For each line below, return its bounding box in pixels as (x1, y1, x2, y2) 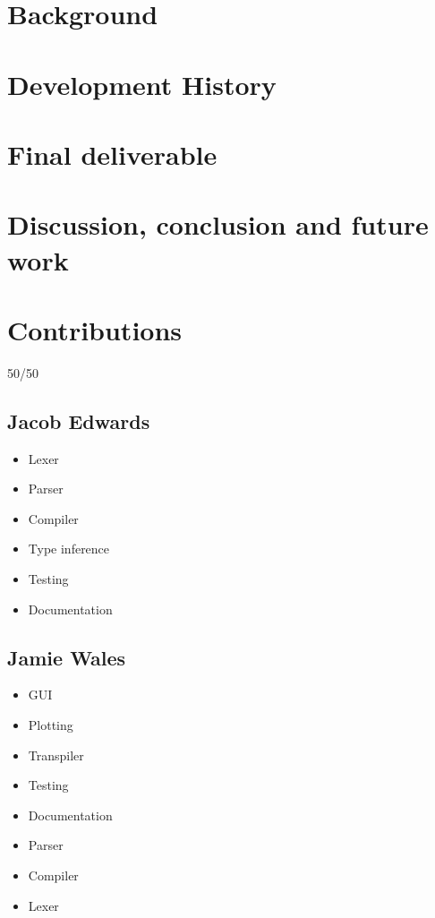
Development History (7, 65, 277, 102)
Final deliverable (7, 135, 217, 172)
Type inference (28, 539, 110, 558)
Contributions (7, 311, 183, 347)
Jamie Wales (7, 643, 126, 671)
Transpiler (28, 745, 84, 764)
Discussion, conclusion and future (7, 206, 429, 243)
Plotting (28, 715, 73, 734)
